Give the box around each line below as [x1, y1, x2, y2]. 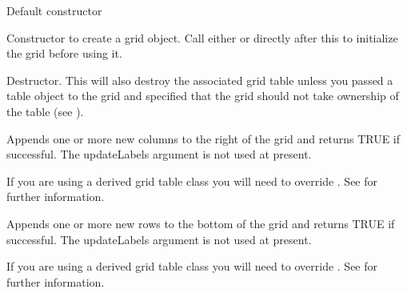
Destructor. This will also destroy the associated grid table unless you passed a [6, 71, 393, 88]
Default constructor [6, 2, 102, 18]
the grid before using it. [6, 45, 122, 62]
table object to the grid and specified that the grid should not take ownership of [6, 87, 399, 104]
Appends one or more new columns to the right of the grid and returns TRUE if [6, 130, 401, 146]
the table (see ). [6, 102, 84, 119]
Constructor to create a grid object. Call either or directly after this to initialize [6, 29, 398, 46]
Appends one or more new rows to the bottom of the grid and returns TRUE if [6, 215, 395, 231]
